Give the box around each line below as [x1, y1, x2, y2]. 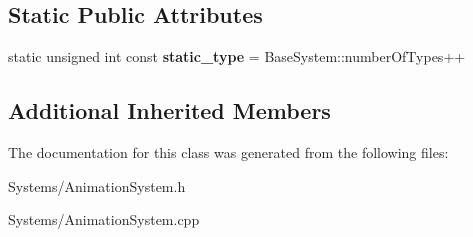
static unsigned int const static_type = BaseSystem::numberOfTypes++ [8, 46, 466, 67]
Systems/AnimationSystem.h [8, 175, 186, 196]
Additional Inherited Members [8, 95, 331, 126]
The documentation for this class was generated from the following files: [8, 142, 449, 162]
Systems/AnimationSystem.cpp [8, 209, 200, 230]
